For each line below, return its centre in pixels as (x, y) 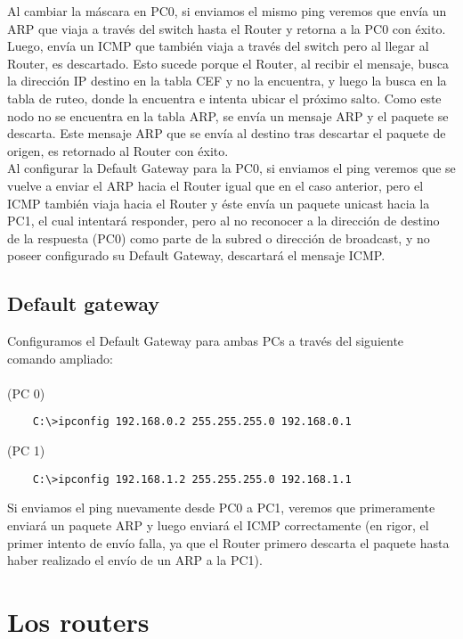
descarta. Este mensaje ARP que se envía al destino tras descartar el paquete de (227, 133)
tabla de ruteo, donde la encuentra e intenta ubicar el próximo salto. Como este (224, 98)
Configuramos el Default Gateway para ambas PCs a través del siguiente (206, 341)
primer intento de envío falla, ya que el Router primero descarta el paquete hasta (228, 542)
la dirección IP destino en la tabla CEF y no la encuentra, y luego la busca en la (227, 81)
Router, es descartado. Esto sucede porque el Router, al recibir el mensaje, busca (228, 63)
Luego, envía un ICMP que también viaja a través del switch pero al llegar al (218, 46)
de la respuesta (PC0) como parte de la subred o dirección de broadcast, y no (219, 238)
